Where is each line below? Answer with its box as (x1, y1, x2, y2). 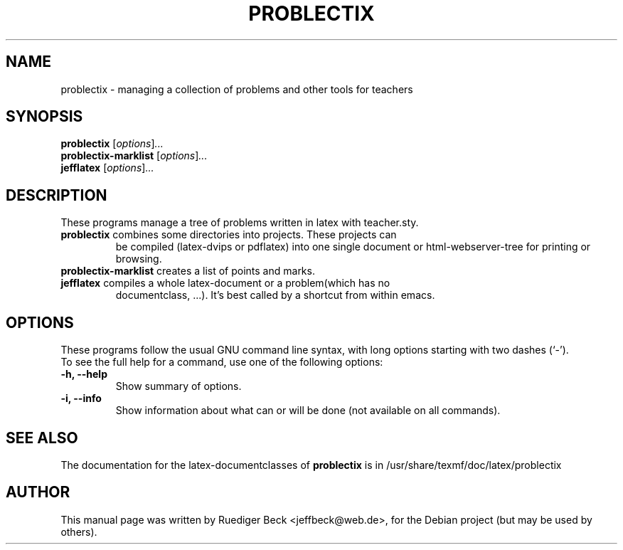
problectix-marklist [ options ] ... (60, 149, 208, 162)
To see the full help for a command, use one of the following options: (60, 356, 383, 369)
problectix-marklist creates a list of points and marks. (60, 265, 315, 277)
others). (60, 525, 97, 538)
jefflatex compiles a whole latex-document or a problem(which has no (60, 277, 390, 290)
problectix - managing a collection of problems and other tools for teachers (60, 83, 413, 95)
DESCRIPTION (6, 186, 107, 204)
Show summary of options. (115, 380, 242, 393)
